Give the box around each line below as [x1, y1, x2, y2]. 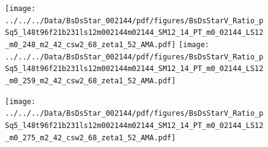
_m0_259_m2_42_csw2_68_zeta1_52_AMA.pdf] [5, 76, 176, 85]
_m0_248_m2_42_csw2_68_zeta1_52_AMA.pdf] [5, 40, 176, 49]
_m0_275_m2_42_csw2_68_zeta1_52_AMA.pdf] [5, 133, 176, 142]
